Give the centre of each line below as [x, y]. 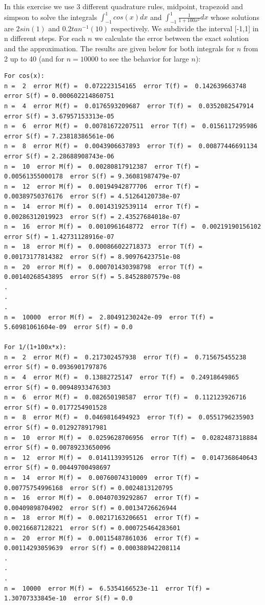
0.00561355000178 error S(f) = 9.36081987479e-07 [92, 177]
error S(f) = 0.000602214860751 [59, 96]
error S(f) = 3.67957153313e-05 [59, 116]
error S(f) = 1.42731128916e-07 [59, 237]
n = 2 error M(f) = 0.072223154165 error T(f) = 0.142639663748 [125, 86]
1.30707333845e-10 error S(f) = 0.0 [68, 599]
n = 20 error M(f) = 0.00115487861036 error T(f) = [101, 538]
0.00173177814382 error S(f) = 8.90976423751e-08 [92, 257]
